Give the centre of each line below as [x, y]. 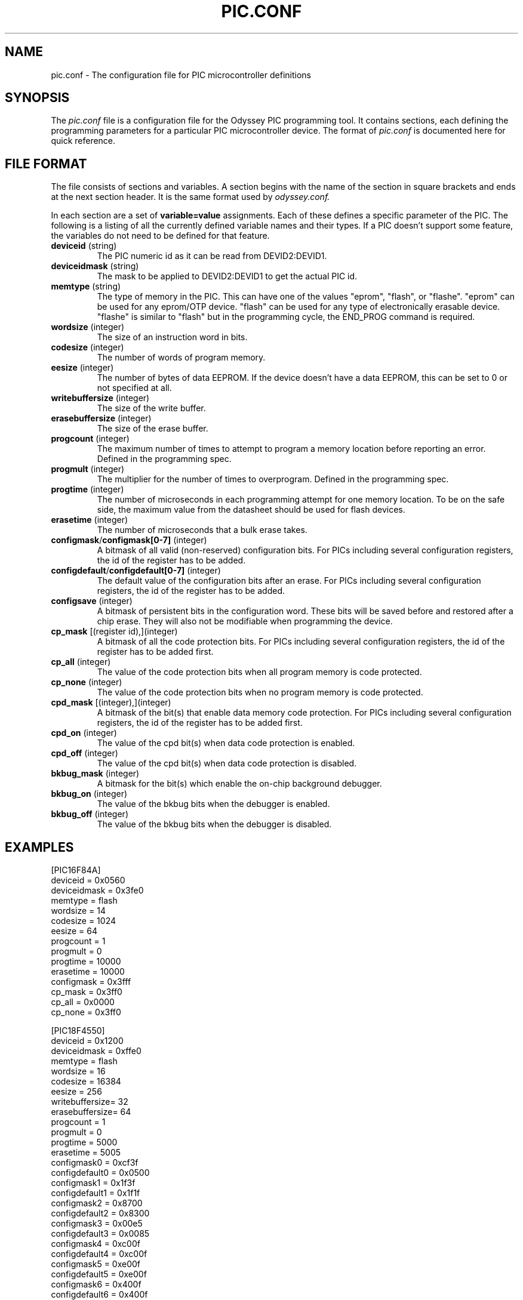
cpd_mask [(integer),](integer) [111, 703]
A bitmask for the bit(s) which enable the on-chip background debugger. [239, 784]
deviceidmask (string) [95, 266]
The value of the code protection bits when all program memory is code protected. [259, 672]
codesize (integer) [87, 347]
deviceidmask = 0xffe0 [96, 1051]
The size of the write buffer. [151, 408]
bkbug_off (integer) [90, 814]
